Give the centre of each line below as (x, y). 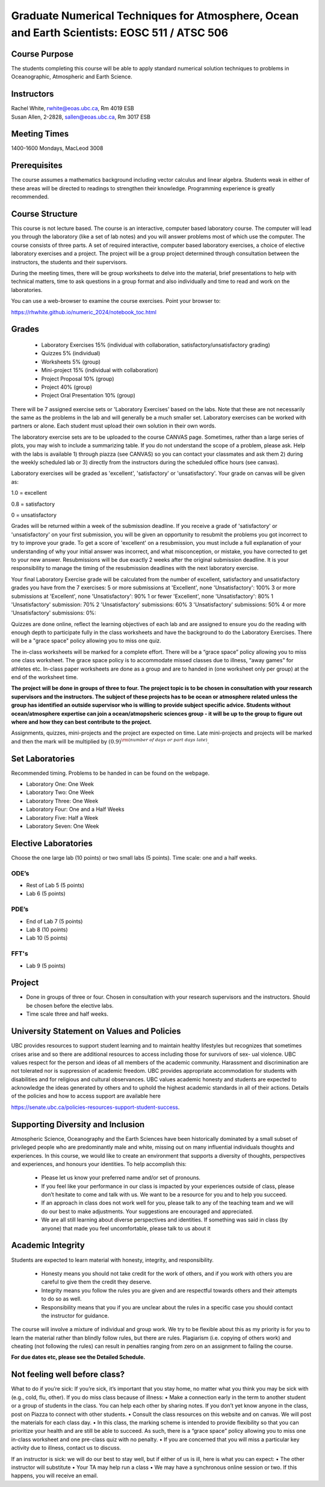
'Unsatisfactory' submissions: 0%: (54, 613)
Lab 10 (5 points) (47, 938)
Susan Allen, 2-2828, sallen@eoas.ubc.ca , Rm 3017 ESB (81, 117)
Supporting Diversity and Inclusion (78, 1124)
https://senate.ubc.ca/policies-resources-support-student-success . (95, 1107)
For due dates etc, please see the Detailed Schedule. (78, 1357)
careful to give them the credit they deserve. (96, 1282)
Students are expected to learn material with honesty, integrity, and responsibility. (112, 1260)
